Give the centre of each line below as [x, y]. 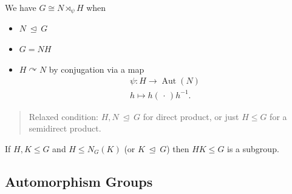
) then [178, 148]
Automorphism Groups [79, 181]
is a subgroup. [253, 148]
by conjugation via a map [97, 69]
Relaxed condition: [63, 116]
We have [21, 7]
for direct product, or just [191, 116]
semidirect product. [65, 128]
